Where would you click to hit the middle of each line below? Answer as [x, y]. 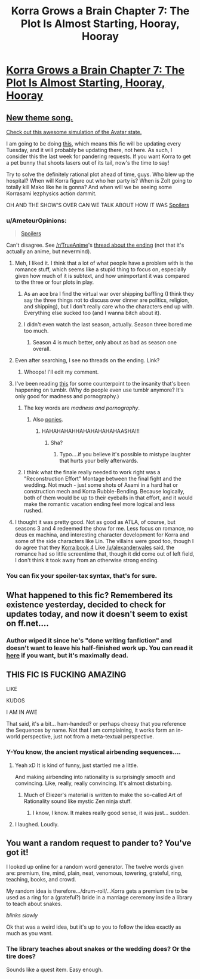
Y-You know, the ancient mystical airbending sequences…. [93, 752]
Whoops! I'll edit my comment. [61, 372]
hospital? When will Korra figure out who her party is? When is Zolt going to [99, 181]
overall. [42, 349]
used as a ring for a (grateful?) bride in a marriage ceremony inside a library [99, 898]
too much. [36, 331]
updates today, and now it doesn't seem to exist [97, 614]
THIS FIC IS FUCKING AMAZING [66, 675]
